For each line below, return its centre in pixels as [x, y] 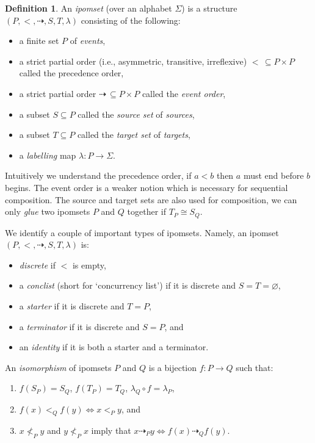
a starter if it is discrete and [72, 305]
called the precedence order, [71, 73]
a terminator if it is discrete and [79, 326]
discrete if [37, 265]
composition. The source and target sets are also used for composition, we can [151, 199]
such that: [255, 367]
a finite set [39, 41]
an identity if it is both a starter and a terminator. [114, 347]
